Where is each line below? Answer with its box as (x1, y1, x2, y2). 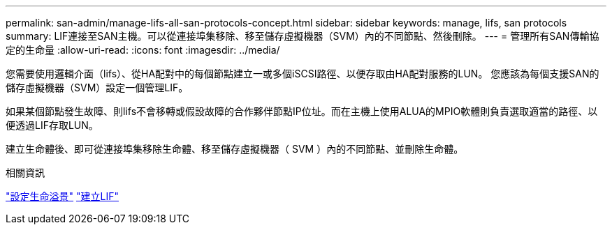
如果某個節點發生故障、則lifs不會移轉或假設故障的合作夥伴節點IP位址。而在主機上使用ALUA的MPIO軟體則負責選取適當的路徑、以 (6, 105, 598, 117)
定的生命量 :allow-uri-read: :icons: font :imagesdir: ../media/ (6, 44, 280, 56)
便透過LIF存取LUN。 (6, 119, 99, 131)
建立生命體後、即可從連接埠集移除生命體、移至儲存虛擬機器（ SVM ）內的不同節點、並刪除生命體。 (6, 143, 464, 155)
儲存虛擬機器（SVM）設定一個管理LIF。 (6, 82, 189, 93)
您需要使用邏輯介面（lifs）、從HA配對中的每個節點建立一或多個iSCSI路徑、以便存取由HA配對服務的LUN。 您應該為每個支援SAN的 (6, 68, 599, 79)
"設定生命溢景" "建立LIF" (6, 190, 119, 202)
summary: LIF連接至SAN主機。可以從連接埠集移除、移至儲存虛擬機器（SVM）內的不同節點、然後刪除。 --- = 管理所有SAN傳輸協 (6, 30, 599, 42)
